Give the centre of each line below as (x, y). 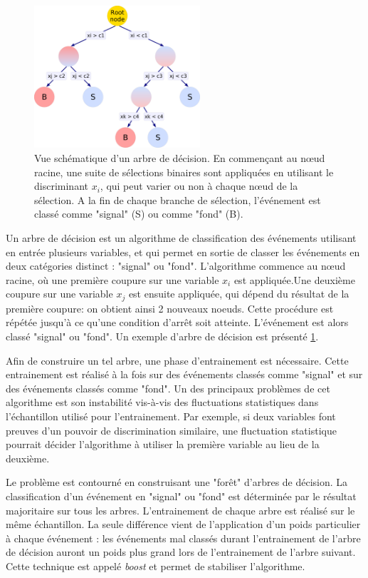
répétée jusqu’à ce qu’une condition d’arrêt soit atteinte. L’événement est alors (177, 322)
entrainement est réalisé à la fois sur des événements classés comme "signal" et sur (184, 374)
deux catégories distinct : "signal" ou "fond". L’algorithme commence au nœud (176, 266)
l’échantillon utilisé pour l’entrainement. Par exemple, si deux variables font (171, 416)
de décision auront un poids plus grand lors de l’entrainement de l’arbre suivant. (181, 552)
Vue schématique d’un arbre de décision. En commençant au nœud (180, 158)
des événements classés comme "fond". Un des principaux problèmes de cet (168, 388)
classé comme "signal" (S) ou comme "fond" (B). (139, 214)
